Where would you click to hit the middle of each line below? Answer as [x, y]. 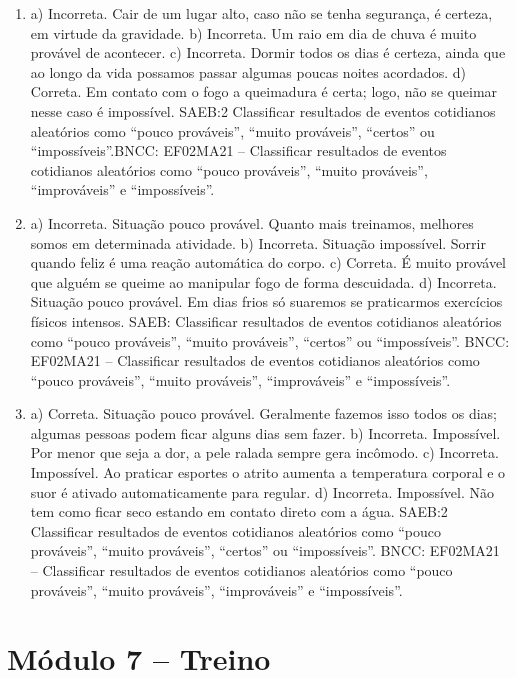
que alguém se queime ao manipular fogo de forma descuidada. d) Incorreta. [263, 281]
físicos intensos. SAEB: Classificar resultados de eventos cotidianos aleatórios [266, 320]
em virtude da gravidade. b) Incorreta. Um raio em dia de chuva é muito [253, 32]
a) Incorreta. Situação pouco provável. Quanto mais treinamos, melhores [252, 222]
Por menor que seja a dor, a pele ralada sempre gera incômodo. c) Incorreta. [264, 452]
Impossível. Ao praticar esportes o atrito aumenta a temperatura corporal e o [268, 472]
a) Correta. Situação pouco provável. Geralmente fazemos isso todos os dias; [263, 413]
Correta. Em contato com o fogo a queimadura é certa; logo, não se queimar [264, 91]
